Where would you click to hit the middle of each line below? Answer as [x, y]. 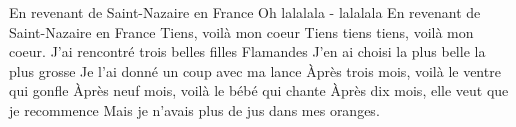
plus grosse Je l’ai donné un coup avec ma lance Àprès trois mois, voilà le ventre [255, 70]
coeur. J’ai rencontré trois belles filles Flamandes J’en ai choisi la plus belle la [247, 51]
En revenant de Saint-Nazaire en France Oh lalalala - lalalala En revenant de [245, 12]
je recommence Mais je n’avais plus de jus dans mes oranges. [194, 109]
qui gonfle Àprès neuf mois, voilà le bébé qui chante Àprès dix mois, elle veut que [259, 90]
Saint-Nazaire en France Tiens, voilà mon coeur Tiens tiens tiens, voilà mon [241, 31]
